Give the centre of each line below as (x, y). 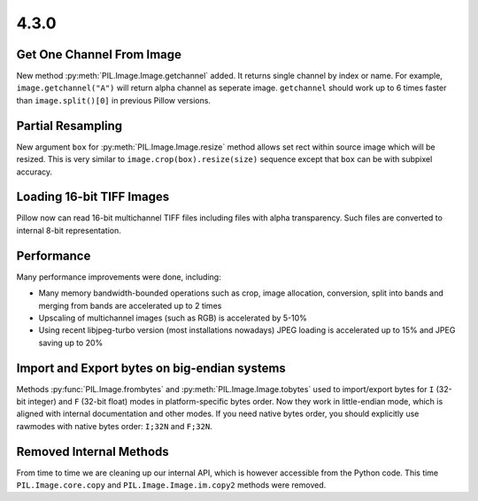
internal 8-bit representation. (69, 230)
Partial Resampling (69, 125)
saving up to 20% (71, 343)
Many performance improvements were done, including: (119, 277)
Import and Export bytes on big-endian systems (151, 368)
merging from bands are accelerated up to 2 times (130, 305)
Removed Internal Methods (93, 451)
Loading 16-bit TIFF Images (93, 197)
